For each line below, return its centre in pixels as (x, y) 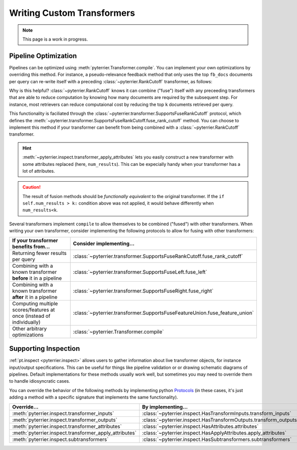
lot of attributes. (39, 171)
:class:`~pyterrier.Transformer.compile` (119, 332)
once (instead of (31, 316)
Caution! (32, 187)
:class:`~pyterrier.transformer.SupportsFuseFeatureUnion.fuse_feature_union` (164, 313)
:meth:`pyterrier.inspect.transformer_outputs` (65, 420)
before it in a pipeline (37, 278)
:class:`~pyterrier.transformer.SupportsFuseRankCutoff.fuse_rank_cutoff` (158, 256)
